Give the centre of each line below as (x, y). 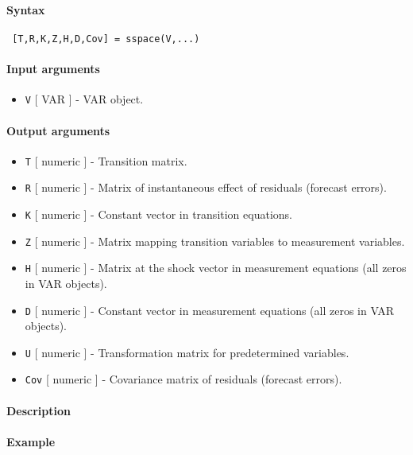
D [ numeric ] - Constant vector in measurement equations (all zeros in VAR (210, 310)
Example (31, 441)
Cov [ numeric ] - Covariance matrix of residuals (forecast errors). (183, 379)
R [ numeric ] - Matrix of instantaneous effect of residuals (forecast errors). (206, 187)
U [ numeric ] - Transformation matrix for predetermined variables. (187, 352)
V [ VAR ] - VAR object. (84, 99)
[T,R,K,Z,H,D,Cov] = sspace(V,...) (106, 39)
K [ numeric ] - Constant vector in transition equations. (158, 214)
